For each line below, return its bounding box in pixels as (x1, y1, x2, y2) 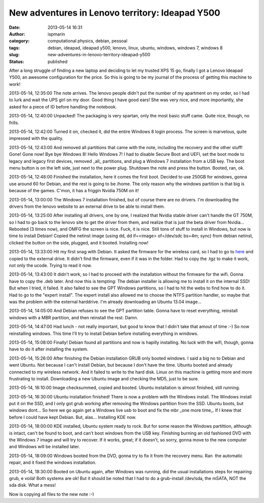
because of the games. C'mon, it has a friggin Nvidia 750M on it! (9, 188, 139, 194)
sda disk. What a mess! (9, 482, 56, 488)
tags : (9, 44, 20, 51)
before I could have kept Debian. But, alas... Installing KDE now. (9, 414, 137, 420)
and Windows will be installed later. (9, 444, 80, 450)
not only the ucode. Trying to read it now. (9, 262, 92, 268)
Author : (9, 31, 25, 37)
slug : (9, 52, 20, 58)
